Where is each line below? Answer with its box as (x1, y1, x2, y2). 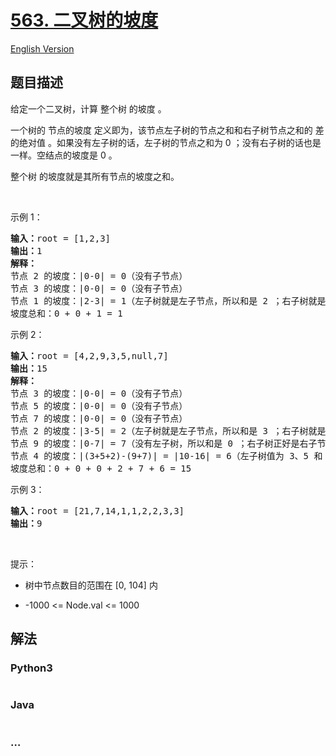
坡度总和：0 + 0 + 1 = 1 (10, 307, 123, 319)
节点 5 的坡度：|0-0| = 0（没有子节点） (10, 400, 188, 411)
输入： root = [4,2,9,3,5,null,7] (10, 350, 169, 361)
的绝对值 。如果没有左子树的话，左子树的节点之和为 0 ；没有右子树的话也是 (10, 136, 322, 148)
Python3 (10, 661, 53, 675)
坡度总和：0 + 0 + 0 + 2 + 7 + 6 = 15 (10, 462, 192, 474)
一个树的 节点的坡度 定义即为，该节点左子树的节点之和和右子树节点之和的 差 (10, 124, 325, 136)
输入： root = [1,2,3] (10, 232, 112, 244)
